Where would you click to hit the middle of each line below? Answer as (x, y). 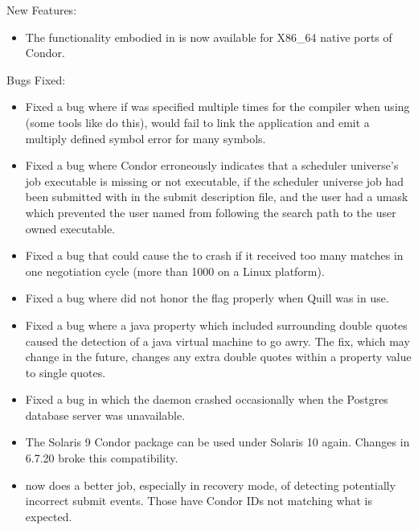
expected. (49, 516)
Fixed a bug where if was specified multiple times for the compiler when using (217, 107)
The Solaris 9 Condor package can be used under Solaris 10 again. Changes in (217, 442)
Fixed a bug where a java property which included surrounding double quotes (216, 325)
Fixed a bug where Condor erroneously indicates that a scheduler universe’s (212, 165)
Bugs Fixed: (36, 79)
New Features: (42, 10)
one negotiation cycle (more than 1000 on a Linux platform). (175, 271)
